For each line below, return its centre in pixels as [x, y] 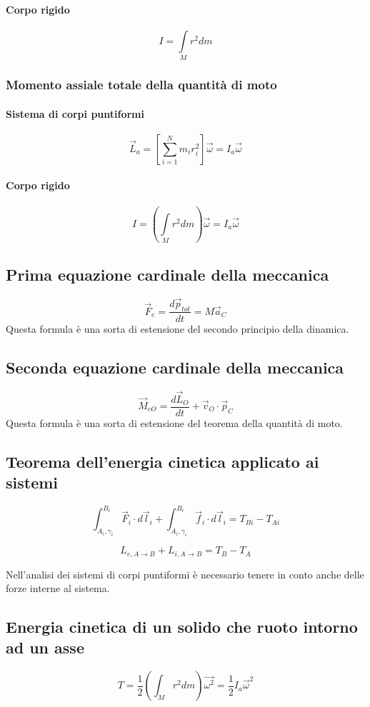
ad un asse [45, 647]
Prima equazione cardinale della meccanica [167, 274]
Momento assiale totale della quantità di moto [141, 85]
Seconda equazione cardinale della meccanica [175, 367]
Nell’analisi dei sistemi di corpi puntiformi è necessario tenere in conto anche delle [185, 574]
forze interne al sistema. [58, 588]
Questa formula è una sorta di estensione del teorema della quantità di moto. [174, 422]
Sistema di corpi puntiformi [75, 113]
